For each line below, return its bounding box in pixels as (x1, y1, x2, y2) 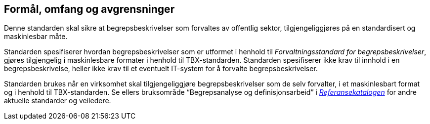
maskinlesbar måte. (4, 32, 68, 41)
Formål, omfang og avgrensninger (4, 3, 175, 15)
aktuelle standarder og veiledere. (4, 96, 111, 105)
